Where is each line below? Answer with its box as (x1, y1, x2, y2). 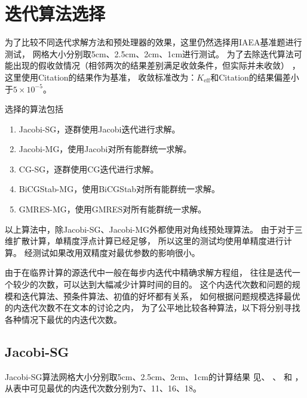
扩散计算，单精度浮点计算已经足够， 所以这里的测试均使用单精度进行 (13, 235, 284, 247)
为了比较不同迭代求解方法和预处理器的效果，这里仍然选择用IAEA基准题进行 (5, 36, 302, 48)
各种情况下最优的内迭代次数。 (5, 313, 122, 325)
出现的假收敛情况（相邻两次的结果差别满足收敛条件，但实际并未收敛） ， (13, 59, 300, 72)
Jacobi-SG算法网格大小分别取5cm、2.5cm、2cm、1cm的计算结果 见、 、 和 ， (5, 370, 303, 382)
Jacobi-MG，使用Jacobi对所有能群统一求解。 (19, 143, 192, 155)
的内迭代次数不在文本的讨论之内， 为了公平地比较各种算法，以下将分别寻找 (5, 301, 300, 314)
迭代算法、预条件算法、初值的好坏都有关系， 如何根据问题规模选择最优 (21, 289, 300, 302)
